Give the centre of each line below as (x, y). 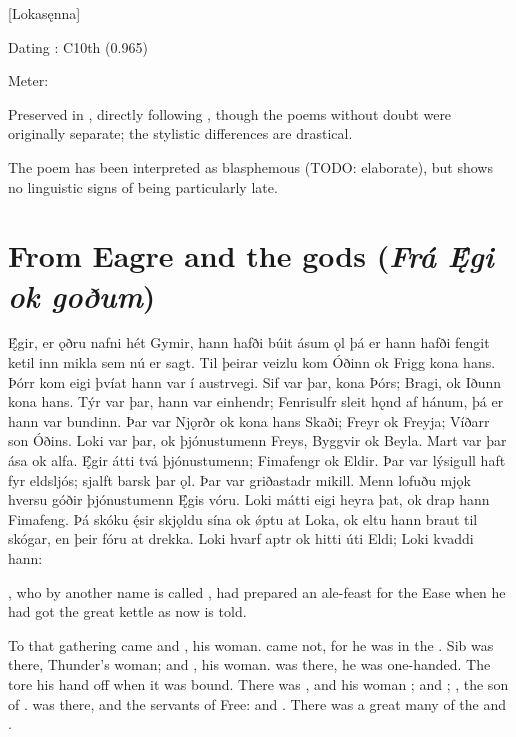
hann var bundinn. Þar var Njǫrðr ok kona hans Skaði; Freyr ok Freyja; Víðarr (249, 420)
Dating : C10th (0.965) (78, 46)
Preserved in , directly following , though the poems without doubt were (230, 113)
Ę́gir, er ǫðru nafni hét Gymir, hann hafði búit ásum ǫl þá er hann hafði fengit (249, 342)
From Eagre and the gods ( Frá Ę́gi (251, 256)
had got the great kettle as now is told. (127, 611)
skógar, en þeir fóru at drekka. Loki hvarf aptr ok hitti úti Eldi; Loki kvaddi (241, 538)
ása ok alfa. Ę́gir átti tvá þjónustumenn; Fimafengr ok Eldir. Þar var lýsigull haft (257, 460)
